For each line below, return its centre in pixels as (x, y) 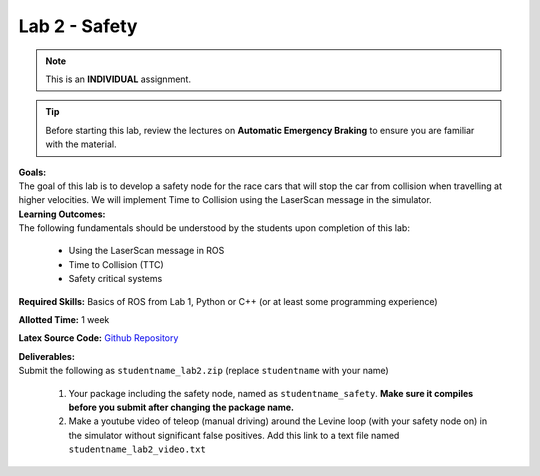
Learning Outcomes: (62, 214)
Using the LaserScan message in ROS (146, 251)
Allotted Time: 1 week (64, 320)
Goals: (32, 172)
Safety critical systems (115, 279)
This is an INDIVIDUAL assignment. (118, 79)
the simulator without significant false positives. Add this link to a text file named (234, 435)
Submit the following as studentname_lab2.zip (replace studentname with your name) (203, 371)
